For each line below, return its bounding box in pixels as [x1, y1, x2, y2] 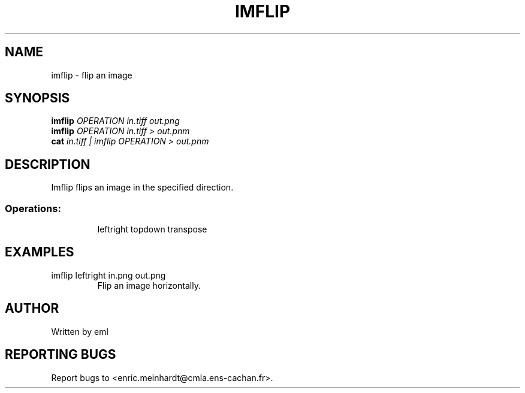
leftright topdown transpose [97, 224, 207, 235]
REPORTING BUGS [5, 347, 116, 362]
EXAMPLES [5, 244, 74, 260]
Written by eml [51, 326, 108, 337]
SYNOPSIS [5, 90, 70, 106]
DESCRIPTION [5, 156, 90, 172]
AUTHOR [5, 301, 59, 316]
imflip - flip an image [51, 69, 132, 80]
